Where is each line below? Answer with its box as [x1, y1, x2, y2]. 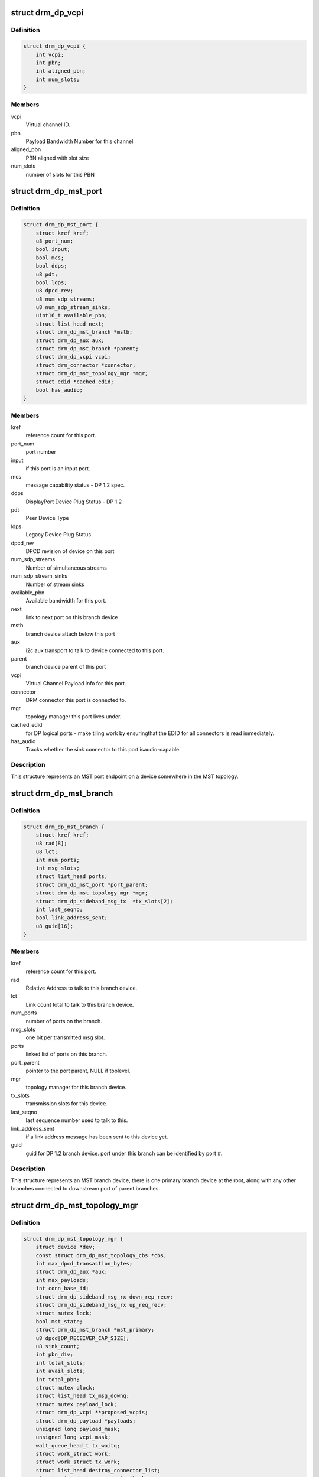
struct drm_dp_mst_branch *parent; [35, 346, 139, 352]
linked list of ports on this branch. [25, 1050, 108, 1058]
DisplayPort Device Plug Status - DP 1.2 [25, 498, 122, 505]
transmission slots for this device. [25, 1100, 108, 1107]
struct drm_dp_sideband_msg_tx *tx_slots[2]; [35, 898, 174, 905]
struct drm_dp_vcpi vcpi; [35, 353, 111, 360]
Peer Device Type [25, 515, 69, 522]
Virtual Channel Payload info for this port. [25, 680, 126, 687]
